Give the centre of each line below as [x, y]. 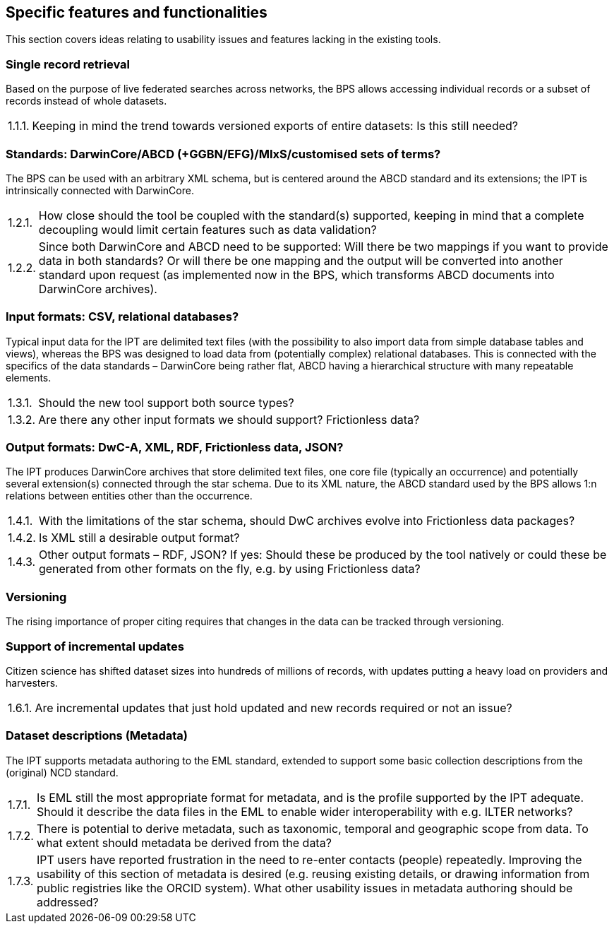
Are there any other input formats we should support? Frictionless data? [229, 419]
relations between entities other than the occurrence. [129, 496]
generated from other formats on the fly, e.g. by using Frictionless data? [229, 569]
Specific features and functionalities [137, 12]
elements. [29, 377]
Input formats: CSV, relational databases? [122, 317]
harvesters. [32, 682]
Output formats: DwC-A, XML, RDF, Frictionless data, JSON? [175, 448]
